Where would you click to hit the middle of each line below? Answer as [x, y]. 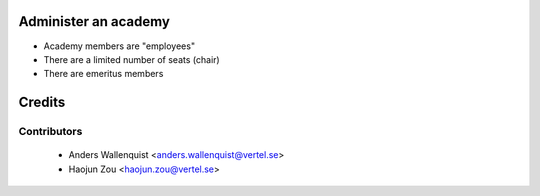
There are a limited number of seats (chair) [131, 59]
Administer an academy [94, 21]
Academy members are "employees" [119, 46]
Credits [42, 102]
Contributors [50, 132]
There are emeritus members [103, 74]
